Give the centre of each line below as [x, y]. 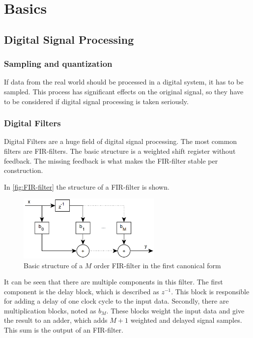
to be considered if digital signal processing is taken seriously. [96, 101]
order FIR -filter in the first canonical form [157, 265]
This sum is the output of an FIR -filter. [64, 330]
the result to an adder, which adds [56, 320]
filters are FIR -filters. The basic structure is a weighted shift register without [120, 151]
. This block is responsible [210, 291]
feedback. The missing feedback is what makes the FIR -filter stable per [111, 160]
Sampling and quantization [58, 64]
